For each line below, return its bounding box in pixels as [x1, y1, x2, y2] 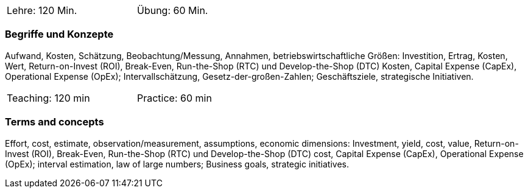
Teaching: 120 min [7, 91, 90, 104]
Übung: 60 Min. [137, 4, 208, 16]
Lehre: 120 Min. [7, 4, 77, 16]
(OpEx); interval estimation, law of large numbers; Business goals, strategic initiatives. [5, 158, 349, 169]
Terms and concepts [5, 116, 104, 128]
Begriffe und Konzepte [5, 28, 114, 41]
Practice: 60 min [137, 91, 212, 104]
